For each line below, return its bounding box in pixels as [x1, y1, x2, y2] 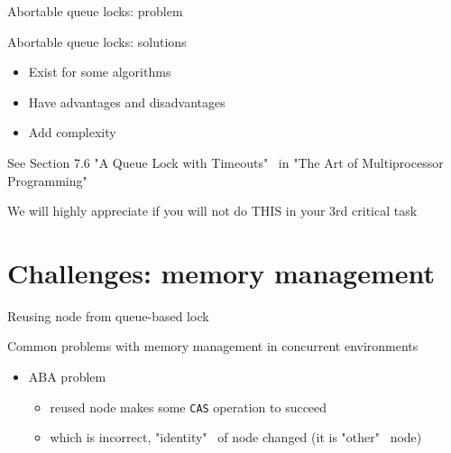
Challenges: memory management [7, 254, 436, 291]
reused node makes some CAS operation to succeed [50, 397, 327, 416]
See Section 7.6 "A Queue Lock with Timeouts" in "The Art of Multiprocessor [7, 153, 444, 171]
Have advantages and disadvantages [28, 92, 225, 111]
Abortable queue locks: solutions [7, 32, 187, 51]
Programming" [7, 171, 87, 190]
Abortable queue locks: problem [7, 2, 183, 20]
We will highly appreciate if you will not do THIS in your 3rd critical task [7, 201, 418, 220]
